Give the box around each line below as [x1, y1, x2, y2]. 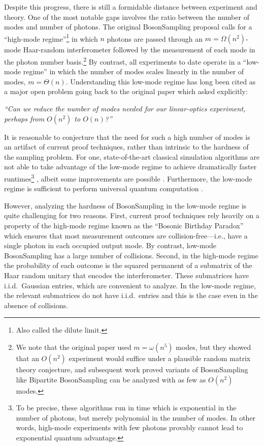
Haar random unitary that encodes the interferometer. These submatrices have [4, 270, 249, 281]
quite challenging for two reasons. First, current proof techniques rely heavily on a [4, 210, 259, 221]
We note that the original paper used [16, 342, 131, 352]
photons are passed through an [107, 33, 203, 44]
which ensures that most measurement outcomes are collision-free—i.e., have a [4, 230, 248, 241]
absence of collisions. [4, 300, 68, 310]
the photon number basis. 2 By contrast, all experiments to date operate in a [4, 55, 241, 67]
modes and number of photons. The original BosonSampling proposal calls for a [4, 21, 252, 32]
